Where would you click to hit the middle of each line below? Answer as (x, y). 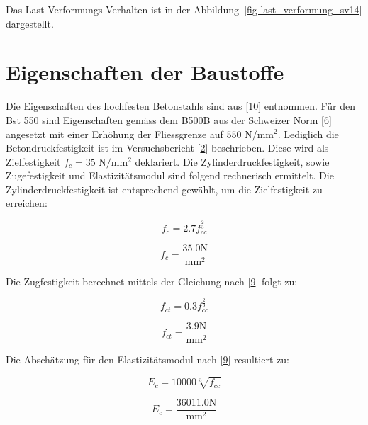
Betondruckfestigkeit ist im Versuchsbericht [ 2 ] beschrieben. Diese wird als (167, 148)
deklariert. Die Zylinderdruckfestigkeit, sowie (232, 161)
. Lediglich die (308, 134)
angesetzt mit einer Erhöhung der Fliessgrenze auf (115, 134)
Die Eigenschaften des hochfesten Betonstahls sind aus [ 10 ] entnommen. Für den (181, 106)
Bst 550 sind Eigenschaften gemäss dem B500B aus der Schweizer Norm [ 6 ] (169, 119)
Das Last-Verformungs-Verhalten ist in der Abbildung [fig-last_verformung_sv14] (184, 9)
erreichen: (27, 203)
